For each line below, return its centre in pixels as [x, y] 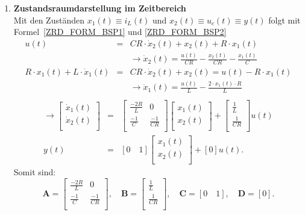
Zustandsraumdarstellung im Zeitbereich [100, 8]
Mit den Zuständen [49, 20]
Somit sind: [35, 172]
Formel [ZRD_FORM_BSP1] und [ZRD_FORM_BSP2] [120, 32]
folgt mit [285, 20]
